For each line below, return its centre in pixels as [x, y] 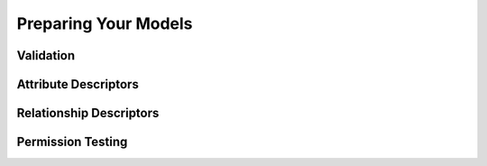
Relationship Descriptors [88, 113]
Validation [46, 55]
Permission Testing [72, 142]
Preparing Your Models [105, 23]
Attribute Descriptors [78, 84]
